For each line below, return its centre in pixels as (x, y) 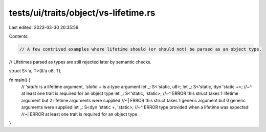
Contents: (19, 36)
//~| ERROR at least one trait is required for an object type (79, 114)
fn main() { (20, 80)
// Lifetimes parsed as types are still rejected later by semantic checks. (80, 62)
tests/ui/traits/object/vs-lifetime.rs (82, 13)
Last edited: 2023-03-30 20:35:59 (44, 27)
